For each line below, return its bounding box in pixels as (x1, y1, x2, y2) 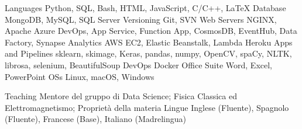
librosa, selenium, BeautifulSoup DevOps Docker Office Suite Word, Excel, (5, 58, 273, 71)
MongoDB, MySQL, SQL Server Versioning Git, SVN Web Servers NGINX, (5, 13, 277, 25)
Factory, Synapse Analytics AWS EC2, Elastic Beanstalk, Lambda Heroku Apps (5, 36, 293, 48)
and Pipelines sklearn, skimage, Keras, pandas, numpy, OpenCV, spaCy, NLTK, (5, 47, 292, 60)
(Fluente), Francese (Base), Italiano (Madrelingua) (5, 113, 187, 125)
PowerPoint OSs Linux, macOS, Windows (5, 70, 155, 82)
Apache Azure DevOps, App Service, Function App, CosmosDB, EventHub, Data (5, 25, 297, 37)
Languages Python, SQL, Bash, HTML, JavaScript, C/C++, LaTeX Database (5, 2, 286, 13)
